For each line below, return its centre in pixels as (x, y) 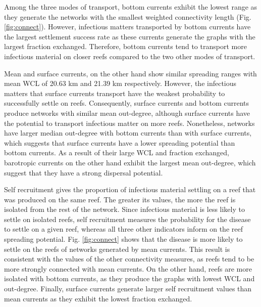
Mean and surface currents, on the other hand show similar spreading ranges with (130, 73)
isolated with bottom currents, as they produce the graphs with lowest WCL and (129, 278)
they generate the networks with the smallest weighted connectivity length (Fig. (128, 16)
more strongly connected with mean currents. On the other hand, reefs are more (128, 268)
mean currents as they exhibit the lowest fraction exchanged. (98, 298)
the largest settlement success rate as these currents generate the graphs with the (130, 36)
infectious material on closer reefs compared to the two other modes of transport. (130, 56)
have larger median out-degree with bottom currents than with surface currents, (128, 133)
